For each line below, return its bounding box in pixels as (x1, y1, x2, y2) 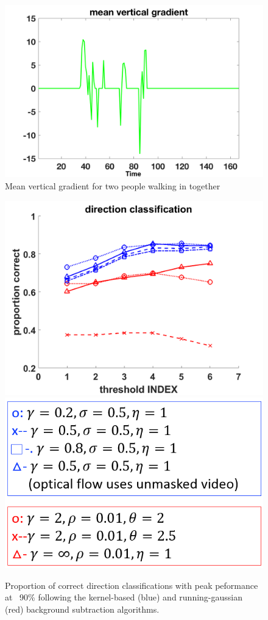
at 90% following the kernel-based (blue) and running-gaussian (5, 591, 243, 604)
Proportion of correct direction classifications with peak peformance (5, 578, 258, 591)
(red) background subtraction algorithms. (5, 602, 160, 615)
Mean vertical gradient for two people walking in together (5, 179, 220, 192)
